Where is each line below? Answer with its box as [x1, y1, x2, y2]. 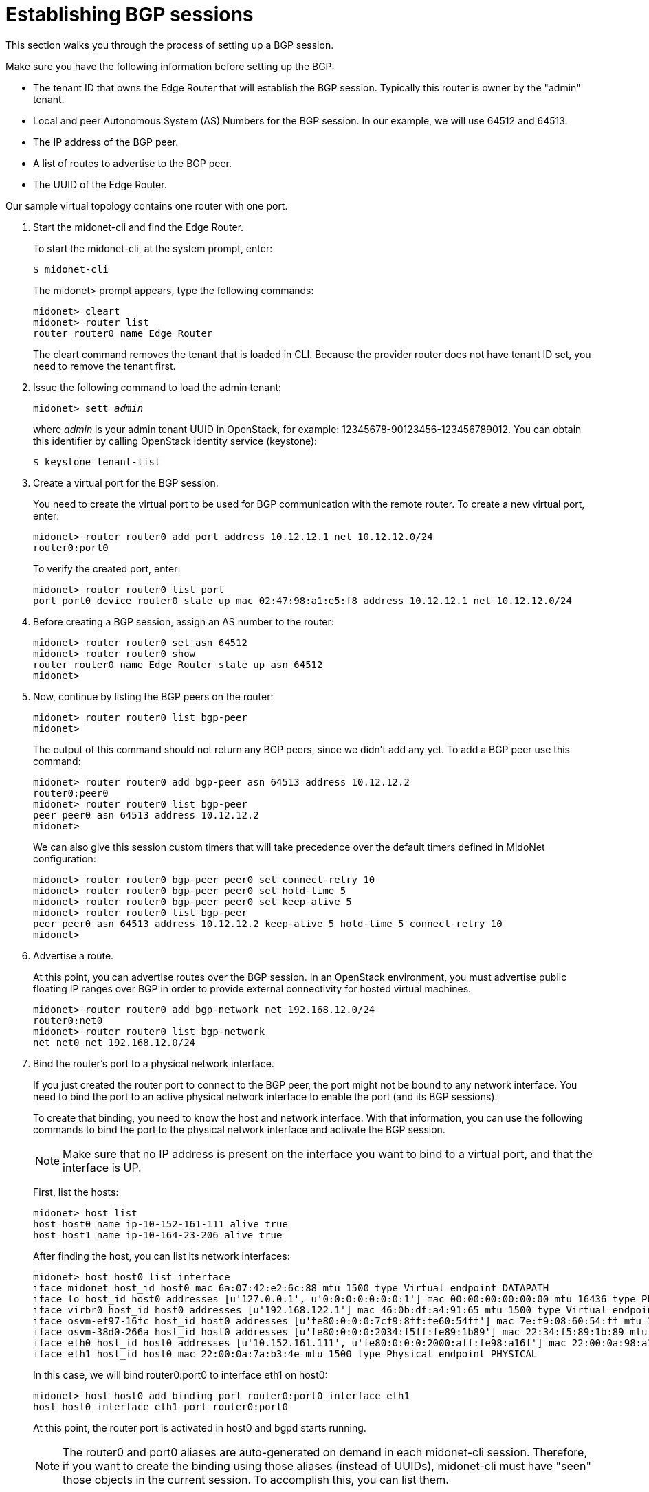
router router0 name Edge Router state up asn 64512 [33, 658, 323, 670]
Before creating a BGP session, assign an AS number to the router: [33, 615, 334, 627]
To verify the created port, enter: [33, 562, 181, 575]
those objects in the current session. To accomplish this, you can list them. [63, 1472, 449, 1487]
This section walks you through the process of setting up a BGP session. [5, 38, 334, 51]
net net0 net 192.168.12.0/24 [33, 1036, 196, 1048]
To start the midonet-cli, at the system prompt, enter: [33, 242, 273, 254]
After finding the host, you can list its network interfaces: [33, 1249, 290, 1262]
